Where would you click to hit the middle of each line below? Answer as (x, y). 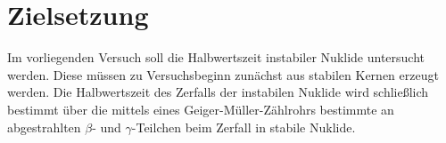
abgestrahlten (44, 127)
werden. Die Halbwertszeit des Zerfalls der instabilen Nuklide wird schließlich (218, 92)
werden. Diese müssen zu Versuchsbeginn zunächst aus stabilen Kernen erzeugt (223, 74)
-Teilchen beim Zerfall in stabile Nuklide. (244, 127)
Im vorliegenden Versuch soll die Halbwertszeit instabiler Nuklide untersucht (216, 57)
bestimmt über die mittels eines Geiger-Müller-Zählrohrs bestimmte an (201, 109)
